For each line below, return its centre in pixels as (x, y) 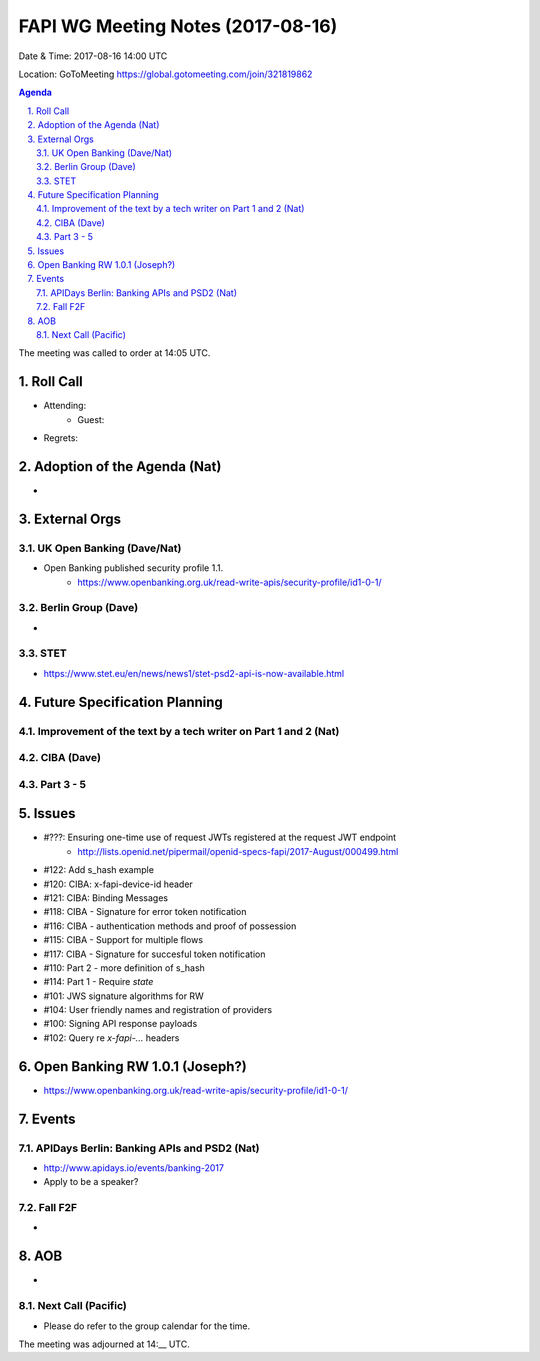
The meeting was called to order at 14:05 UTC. (114, 353)
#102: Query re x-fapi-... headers (111, 1037)
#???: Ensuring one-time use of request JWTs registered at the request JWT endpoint (220, 837)
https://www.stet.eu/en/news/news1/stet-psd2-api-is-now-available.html (194, 673)
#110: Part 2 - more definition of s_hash (124, 967)
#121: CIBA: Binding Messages (106, 897)
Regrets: (61, 438)
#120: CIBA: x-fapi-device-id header (118, 884)
